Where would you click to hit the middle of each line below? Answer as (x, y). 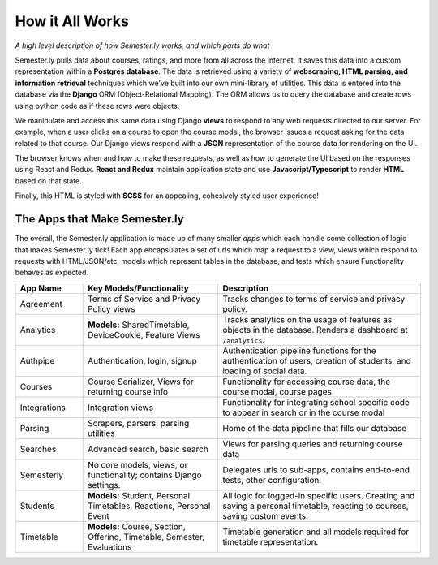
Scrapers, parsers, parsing (139, 423)
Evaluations (110, 546)
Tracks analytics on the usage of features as (307, 319)
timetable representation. (271, 541)
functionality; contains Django (145, 475)
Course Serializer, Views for (141, 382)
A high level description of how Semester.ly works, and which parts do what (142, 45)
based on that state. (49, 181)
